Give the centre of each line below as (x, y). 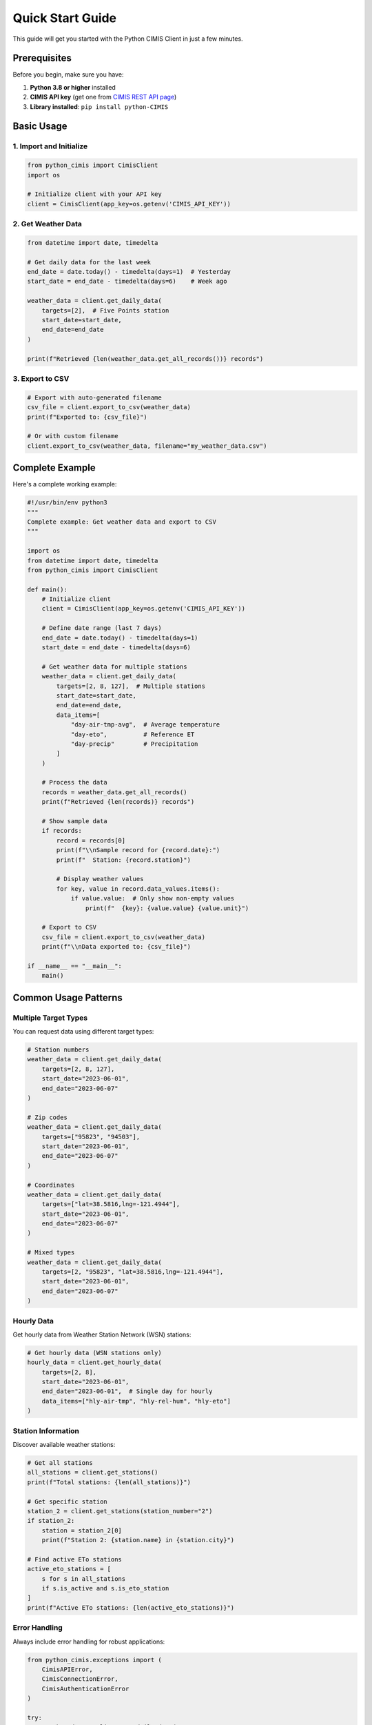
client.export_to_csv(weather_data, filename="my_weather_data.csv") (147, 446)
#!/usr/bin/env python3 (68, 503)
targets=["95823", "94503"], (91, 1136)
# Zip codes (48, 1117)
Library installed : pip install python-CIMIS (99, 106)
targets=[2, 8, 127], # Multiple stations (131, 686)
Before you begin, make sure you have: (68, 75)
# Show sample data (75, 821)
